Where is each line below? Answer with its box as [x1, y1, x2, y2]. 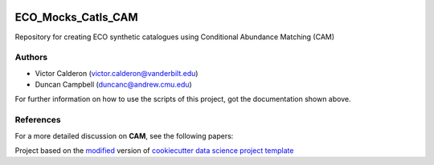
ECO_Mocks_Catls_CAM [14, 10, 138, 24]
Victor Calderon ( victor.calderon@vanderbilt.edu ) [35, 68, 199, 78]
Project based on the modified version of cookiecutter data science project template [14, 145, 294, 155]
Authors [14, 52, 48, 63]
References [14, 115, 61, 126]
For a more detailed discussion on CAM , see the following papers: [14, 131, 234, 140]
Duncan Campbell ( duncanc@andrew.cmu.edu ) [35, 80, 192, 90]
